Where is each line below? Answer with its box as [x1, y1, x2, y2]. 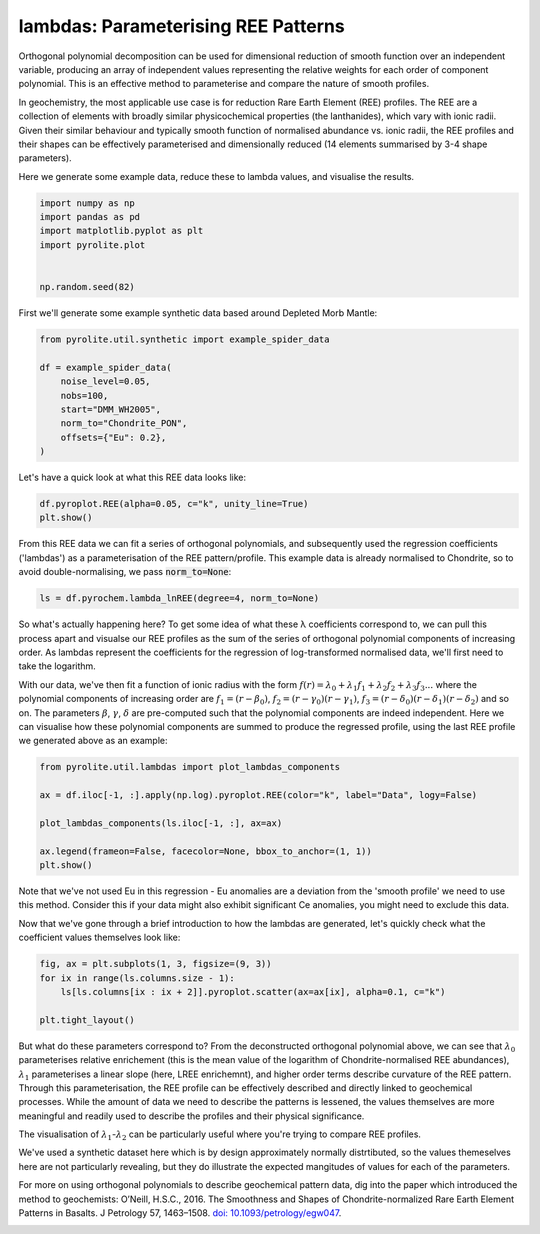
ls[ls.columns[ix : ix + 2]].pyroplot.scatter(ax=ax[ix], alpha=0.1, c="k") [60, 986, 446, 997]
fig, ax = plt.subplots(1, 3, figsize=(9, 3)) [39, 958, 272, 970]
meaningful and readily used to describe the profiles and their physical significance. [18, 1110, 365, 1122]
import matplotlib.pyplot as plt [39, 225, 204, 237]
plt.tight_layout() [39, 1014, 135, 1025]
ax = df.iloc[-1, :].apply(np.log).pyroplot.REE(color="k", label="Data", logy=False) [39, 790, 478, 801]
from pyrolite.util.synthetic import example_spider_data [39, 333, 330, 345]
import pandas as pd [39, 211, 140, 223]
